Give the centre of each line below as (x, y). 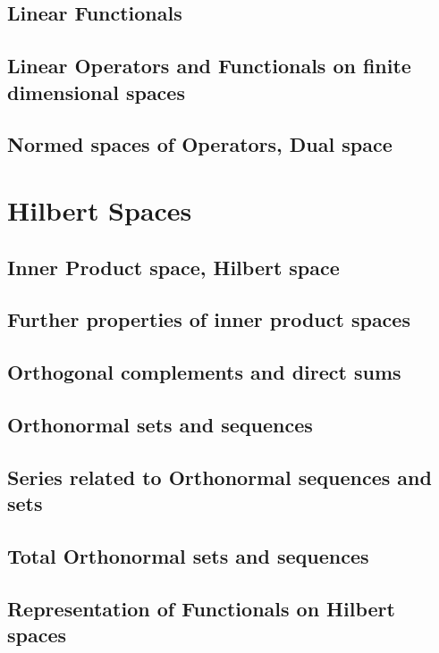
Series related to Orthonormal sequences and (219, 477)
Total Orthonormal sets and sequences (188, 555)
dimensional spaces (96, 92)
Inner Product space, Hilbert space (173, 267)
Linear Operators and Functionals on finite (209, 66)
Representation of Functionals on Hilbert (201, 608)
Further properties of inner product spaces (209, 319)
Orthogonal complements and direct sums (204, 372)
